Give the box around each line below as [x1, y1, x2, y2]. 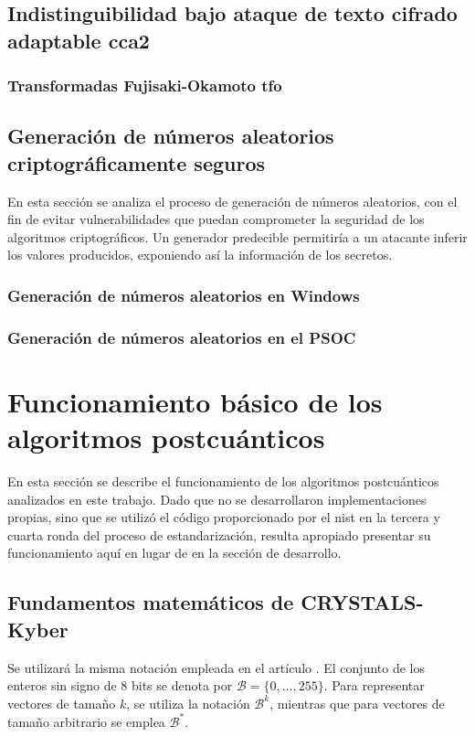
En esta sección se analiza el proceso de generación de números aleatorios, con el [7, 191, 458, 210]
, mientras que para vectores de [269, 693, 445, 712]
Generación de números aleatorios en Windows [7, 283, 360, 306]
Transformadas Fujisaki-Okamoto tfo [7, 74, 282, 97]
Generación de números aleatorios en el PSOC [7, 326, 356, 348]
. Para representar [323, 676, 425, 695]
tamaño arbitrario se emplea [7, 711, 165, 731]
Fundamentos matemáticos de [7, 588, 294, 616]
